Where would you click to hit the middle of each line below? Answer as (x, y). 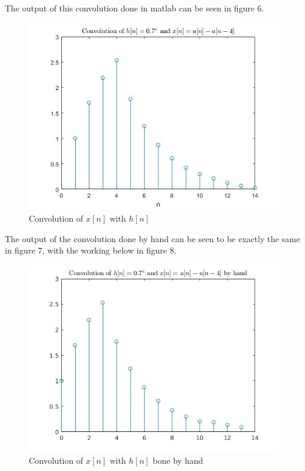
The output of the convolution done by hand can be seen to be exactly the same (152, 238)
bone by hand (178, 460)
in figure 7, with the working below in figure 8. (91, 250)
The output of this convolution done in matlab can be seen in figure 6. (134, 8)
